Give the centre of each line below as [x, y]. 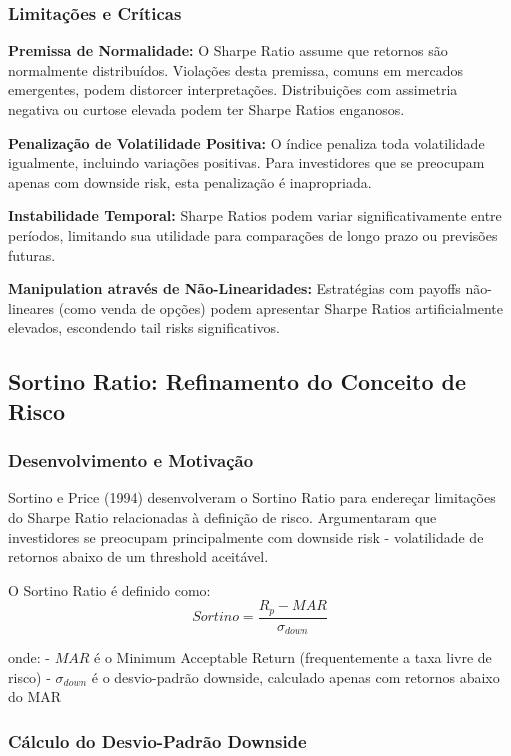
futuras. [32, 254]
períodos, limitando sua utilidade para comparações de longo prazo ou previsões [253, 234]
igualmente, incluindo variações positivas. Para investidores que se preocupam [246, 162]
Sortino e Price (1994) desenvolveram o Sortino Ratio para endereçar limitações [252, 497]
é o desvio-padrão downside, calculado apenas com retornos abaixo [295, 676]
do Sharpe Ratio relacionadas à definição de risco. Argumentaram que [222, 516]
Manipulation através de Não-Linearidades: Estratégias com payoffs [234, 288]
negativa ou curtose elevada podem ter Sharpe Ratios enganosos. [206, 109]
